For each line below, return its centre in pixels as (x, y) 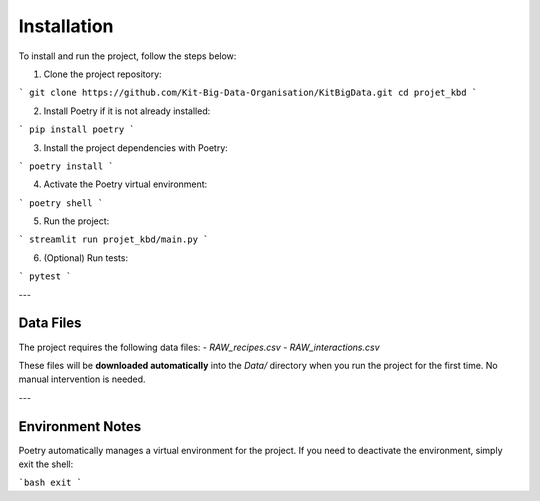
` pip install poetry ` (76, 129)
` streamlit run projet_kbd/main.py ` (113, 239)
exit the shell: (46, 464)
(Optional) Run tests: (86, 257)
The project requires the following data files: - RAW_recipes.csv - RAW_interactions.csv (199, 347)
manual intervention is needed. (82, 379)
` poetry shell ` (61, 203)
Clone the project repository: (102, 74)
